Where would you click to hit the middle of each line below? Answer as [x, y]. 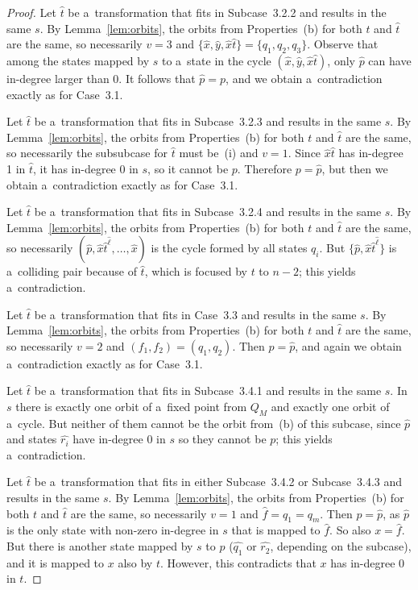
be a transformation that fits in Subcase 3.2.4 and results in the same [208, 212]
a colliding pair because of [72, 271]
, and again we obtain [348, 345]
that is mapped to [276, 530]
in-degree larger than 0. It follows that [101, 78]
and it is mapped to [56, 562]
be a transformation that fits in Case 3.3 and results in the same [195, 314]
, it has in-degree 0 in [86, 168]
